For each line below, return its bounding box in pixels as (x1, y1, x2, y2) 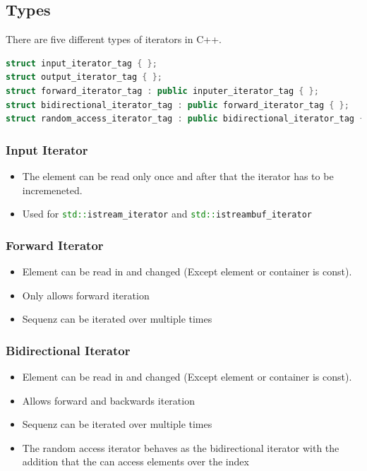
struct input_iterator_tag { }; (6, 58, 157, 68)
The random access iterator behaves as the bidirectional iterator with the (22, 440, 339, 455)
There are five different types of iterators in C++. (6, 32, 222, 47)
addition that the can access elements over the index (22, 454, 249, 469)
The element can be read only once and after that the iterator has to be (22, 168, 334, 183)
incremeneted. (22, 182, 83, 197)
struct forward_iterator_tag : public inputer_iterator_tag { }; (6, 85, 319, 96)
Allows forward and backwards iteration (22, 393, 195, 407)
